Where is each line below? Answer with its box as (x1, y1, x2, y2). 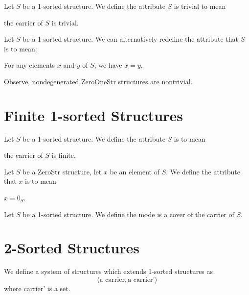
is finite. (51, 150, 76, 160)
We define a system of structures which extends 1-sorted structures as (4, 266, 213, 276)
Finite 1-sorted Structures (4, 105, 183, 125)
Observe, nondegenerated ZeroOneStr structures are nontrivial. (4, 76, 193, 86)
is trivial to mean (174, 1, 226, 11)
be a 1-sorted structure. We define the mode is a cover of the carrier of (23, 209, 234, 219)
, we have (94, 60, 122, 70)
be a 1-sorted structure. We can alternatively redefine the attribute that (23, 34, 238, 44)
